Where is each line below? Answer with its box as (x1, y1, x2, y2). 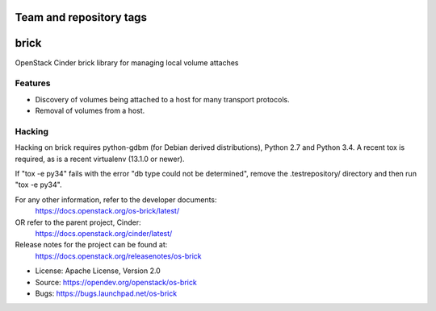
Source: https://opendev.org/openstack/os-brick (35, 277, 197, 287)
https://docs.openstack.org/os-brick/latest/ (35, 206, 180, 216)
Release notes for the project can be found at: (15, 240, 168, 250)
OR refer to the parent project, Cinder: (15, 218, 141, 227)
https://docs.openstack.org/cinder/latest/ (35, 228, 173, 238)
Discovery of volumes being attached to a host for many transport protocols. (35, 94, 290, 104)
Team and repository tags (15, 10, 147, 24)
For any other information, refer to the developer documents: (15, 194, 217, 205)
